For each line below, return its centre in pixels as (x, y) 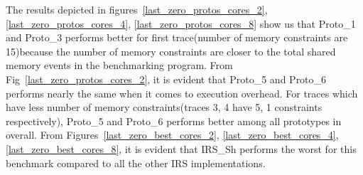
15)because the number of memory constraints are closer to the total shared (171, 51)
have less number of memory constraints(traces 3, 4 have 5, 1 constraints (164, 107)
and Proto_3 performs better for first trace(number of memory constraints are (177, 37)
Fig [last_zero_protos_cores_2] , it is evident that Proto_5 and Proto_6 (166, 79)
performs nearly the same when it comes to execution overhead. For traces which (182, 93)
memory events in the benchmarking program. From (119, 65)
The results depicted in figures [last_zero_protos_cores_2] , (137, 9)
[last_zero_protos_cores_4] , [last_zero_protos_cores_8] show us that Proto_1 (181, 23)
